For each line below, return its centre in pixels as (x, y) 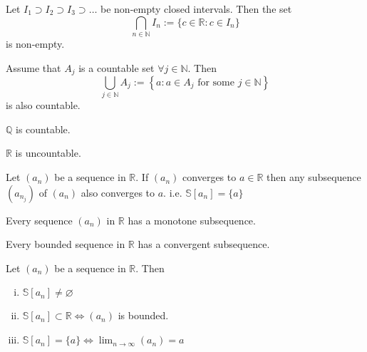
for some (216, 82)
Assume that (33, 67)
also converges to (118, 192)
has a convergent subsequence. (204, 244)
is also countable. (43, 105)
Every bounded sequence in (66, 244)
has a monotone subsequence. (192, 220)
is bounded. (143, 315)
